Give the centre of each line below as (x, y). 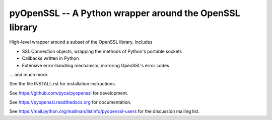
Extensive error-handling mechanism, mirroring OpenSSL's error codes (96, 65)
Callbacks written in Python (50, 58)
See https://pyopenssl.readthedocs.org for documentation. (71, 102)
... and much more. (29, 74)
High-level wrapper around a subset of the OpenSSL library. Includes (81, 42)
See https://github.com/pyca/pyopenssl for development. (69, 93)
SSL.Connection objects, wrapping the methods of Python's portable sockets (102, 51)
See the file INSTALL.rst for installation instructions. (63, 84)
